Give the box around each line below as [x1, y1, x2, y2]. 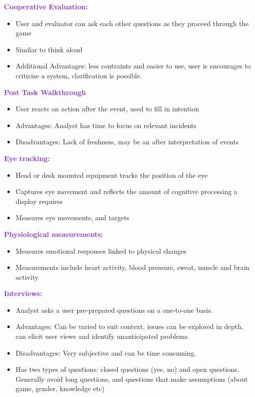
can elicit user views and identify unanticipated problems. [15, 331, 190, 341]
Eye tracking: [4, 153, 50, 163]
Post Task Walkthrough [4, 87, 86, 97]
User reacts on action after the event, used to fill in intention [15, 103, 199, 114]
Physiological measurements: [4, 229, 103, 239]
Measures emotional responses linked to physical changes [15, 245, 187, 256]
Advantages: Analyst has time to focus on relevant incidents [15, 120, 196, 130]
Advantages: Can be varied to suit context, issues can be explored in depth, [15, 321, 244, 331]
